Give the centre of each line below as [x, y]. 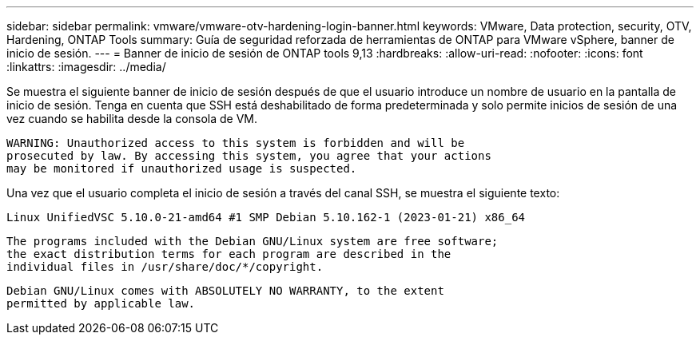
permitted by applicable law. [101, 303]
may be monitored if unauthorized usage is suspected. [182, 169]
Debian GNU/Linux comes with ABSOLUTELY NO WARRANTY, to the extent [225, 291]
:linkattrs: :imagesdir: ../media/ [86, 67]
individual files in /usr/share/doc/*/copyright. [165, 267]
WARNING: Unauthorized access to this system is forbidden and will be [236, 143]
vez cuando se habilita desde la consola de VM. [132, 119]
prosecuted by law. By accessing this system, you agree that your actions [249, 156]
